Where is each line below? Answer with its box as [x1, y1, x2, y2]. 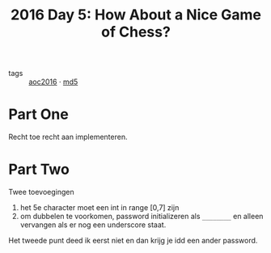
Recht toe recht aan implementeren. [8, 132, 128, 142]
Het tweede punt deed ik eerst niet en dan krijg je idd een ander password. [8, 236, 258, 246]
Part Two [8, 160, 70, 179]
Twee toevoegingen [8, 188, 74, 197]
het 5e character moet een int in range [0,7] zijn [19, 203, 180, 213]
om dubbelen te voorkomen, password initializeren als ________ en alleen [19, 212, 264, 221]
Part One [8, 105, 69, 124]
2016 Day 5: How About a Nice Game [11, 6, 261, 24]
